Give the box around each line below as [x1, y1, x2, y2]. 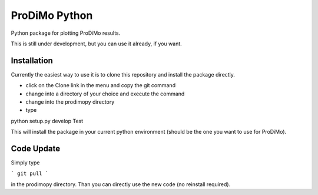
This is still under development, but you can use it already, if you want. [11, 40, 182, 47]
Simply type [11, 159, 40, 166]
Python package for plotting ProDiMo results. [11, 29, 121, 37]
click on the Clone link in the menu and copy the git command [25, 82, 176, 89]
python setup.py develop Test [11, 117, 84, 124]
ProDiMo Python [11, 9, 93, 22]
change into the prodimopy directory [25, 98, 115, 105]
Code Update [11, 144, 61, 153]
